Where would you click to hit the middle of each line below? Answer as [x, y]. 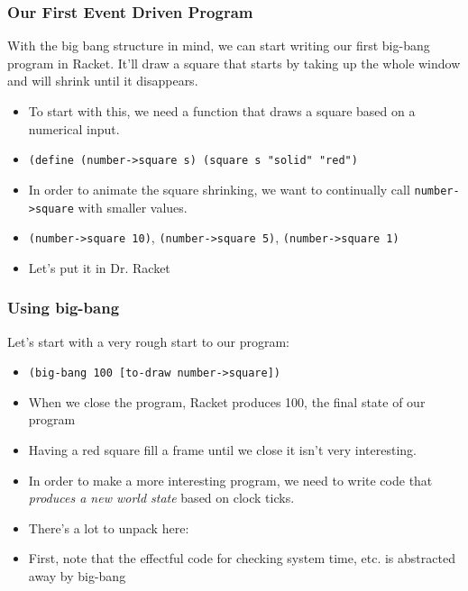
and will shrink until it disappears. [103, 81]
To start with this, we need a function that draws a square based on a [222, 111]
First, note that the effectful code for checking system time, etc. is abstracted [242, 558]
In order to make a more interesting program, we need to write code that [230, 480]
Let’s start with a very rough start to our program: [148, 341]
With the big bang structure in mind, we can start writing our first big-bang [219, 45]
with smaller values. [133, 207]
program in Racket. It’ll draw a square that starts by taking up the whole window [234, 63]
